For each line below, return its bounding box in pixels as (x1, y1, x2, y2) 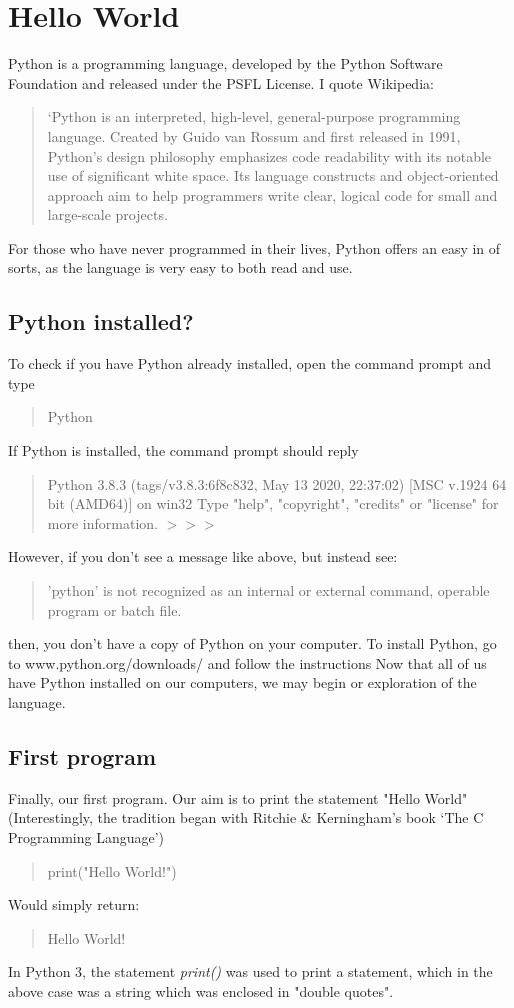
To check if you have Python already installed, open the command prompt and (8, 353, 491, 374)
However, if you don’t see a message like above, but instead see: (8, 546, 398, 567)
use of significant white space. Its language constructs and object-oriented (47, 165, 499, 186)
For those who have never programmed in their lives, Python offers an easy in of (8, 237, 501, 258)
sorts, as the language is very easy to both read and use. (8, 257, 353, 278)
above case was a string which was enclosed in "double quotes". (8, 980, 394, 1001)
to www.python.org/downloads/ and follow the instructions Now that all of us (8, 652, 487, 673)
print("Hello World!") (47, 860, 177, 881)
